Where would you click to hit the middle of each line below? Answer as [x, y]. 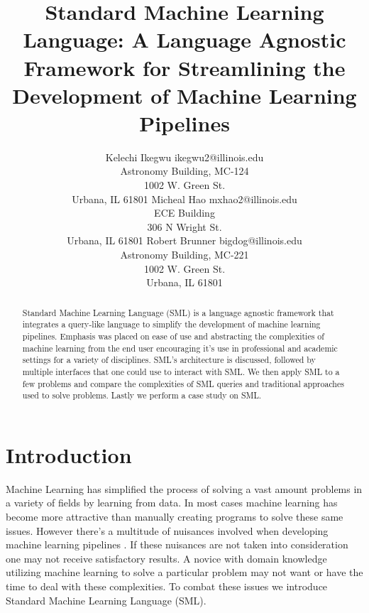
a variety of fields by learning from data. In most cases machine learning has [172, 503]
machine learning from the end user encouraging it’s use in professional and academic [180, 348]
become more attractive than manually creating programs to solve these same [175, 516]
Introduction [69, 454]
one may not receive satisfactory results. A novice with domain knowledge [166, 558]
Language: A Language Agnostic [184, 39]
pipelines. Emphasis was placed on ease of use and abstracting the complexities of [173, 336]
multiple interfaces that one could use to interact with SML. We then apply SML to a [181, 371]
